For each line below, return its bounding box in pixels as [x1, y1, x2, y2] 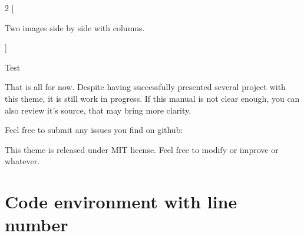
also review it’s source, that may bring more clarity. [5, 104, 191, 116]
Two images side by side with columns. [5, 21, 145, 34]
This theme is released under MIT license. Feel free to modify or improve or [5, 143, 279, 155]
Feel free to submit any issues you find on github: [5, 124, 183, 136]
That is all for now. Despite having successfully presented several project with [5, 81, 286, 93]
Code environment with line [5, 190, 237, 214]
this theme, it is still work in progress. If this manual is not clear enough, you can [5, 92, 300, 104]
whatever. [5, 155, 40, 167]
